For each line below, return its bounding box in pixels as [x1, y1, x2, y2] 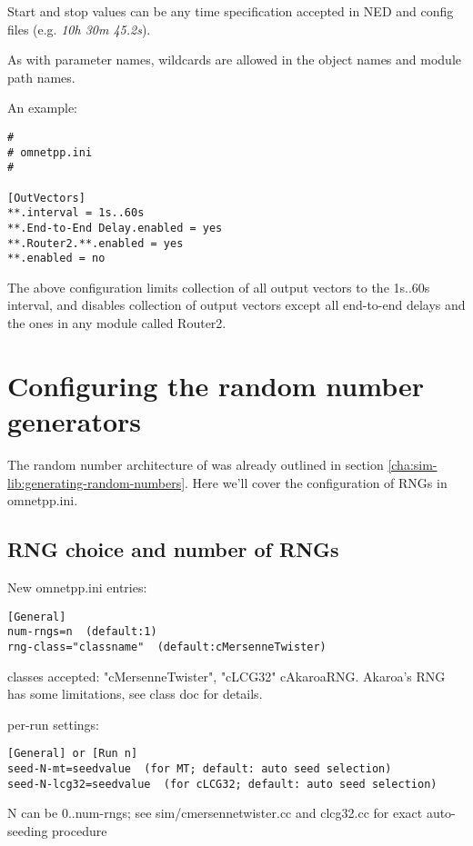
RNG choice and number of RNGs [7, 535, 339, 563]
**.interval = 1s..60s [7, 206, 145, 220]
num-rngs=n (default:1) [7, 625, 157, 639]
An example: [7, 98, 77, 117]
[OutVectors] [7, 191, 86, 204]
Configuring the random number [7, 366, 424, 403]
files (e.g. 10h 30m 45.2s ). [7, 19, 151, 38]
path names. [7, 67, 75, 86]
